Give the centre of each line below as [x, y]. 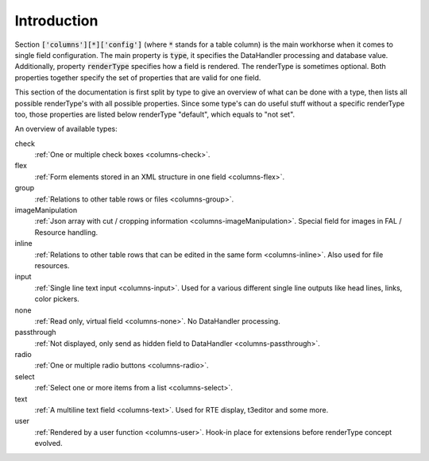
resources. [52, 265]
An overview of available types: [66, 129]
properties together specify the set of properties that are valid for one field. [138, 77]
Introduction [56, 21]
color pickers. [57, 299]
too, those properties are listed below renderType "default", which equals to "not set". [155, 114]
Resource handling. [66, 232]
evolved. [48, 444]
